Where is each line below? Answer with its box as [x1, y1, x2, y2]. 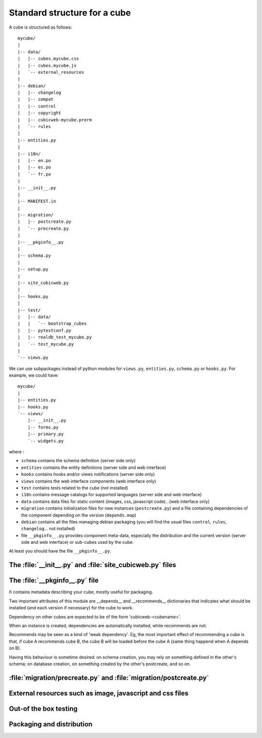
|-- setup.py [17, 267, 49, 272]
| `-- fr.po [17, 171, 51, 177]
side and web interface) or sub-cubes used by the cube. [21, 539, 134, 545]
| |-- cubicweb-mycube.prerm [17, 117, 92, 122]
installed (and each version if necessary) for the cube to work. [9, 605, 133, 611]
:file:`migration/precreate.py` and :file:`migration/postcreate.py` [9, 673, 209, 682]
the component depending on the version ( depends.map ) [21, 512, 137, 518]
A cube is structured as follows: [9, 24, 72, 30]
